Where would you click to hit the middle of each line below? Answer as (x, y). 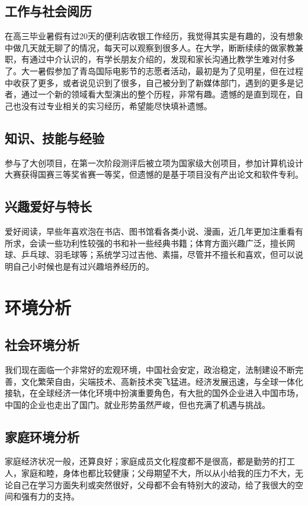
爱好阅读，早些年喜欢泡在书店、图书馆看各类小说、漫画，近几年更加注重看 (150, 231)
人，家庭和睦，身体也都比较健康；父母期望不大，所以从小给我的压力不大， (150, 473)
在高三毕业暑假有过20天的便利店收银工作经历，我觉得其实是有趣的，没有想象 (154, 36)
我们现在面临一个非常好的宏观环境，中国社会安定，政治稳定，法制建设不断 (150, 369)
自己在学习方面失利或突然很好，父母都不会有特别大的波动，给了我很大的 (154, 484)
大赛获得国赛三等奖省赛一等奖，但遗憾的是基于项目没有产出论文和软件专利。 (154, 174)
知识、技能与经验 (54, 137)
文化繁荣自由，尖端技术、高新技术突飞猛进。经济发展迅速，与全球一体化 (162, 381)
